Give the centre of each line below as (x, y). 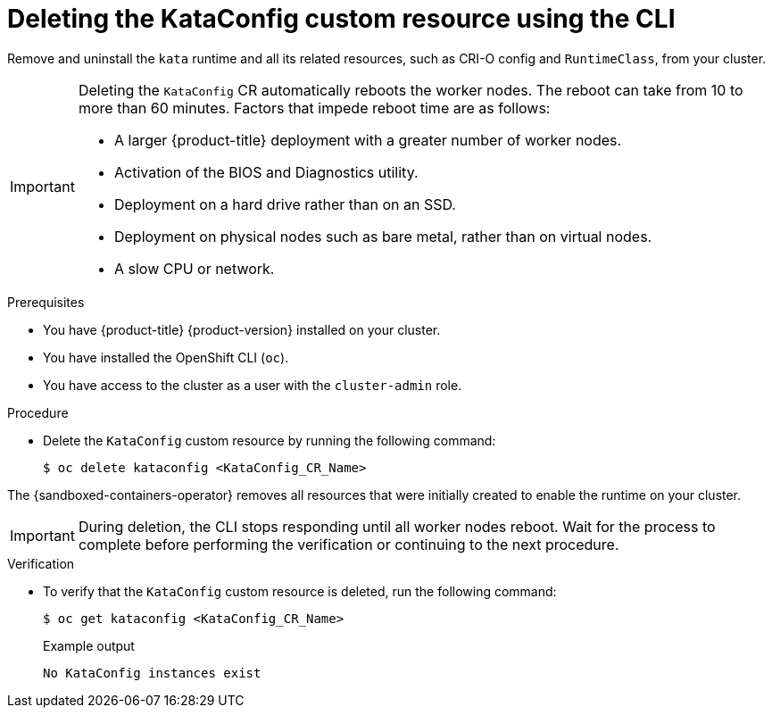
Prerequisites (46, 302)
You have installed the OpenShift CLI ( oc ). (166, 357)
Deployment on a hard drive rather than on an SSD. (285, 204)
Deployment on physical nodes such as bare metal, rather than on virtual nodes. (383, 236)
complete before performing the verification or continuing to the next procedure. (349, 544)
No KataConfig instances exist (152, 673)
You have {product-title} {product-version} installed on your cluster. (242, 329)
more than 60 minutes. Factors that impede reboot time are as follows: (314, 108)
